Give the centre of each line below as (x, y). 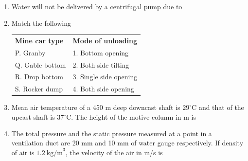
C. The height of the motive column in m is (131, 117)
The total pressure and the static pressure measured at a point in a (112, 133)
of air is (23, 152)
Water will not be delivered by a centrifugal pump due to (97, 6)
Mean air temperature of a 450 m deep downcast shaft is (96, 107)
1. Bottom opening (101, 52)
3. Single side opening (105, 77)
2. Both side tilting (101, 64)
